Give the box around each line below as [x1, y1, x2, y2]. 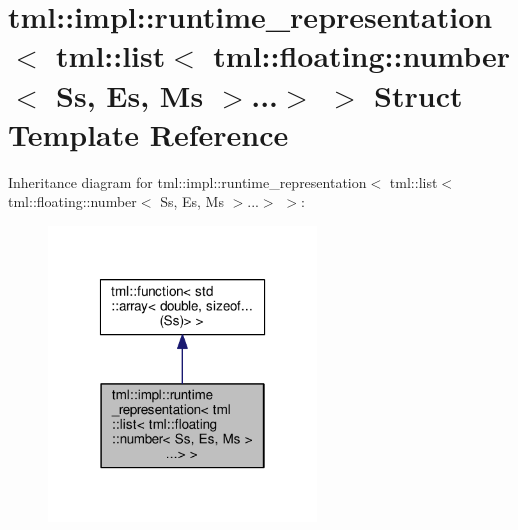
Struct [374, 74, 463, 115]
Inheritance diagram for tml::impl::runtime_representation [8, 171, 367, 192]
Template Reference [8, 113, 289, 154]
